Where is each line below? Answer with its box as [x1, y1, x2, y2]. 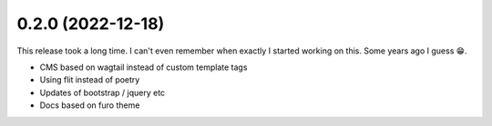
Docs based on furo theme [39, 100, 140, 111]
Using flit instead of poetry [39, 74, 140, 85]
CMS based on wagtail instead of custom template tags [39, 62, 248, 73]
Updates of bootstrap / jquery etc [39, 87, 166, 98]
